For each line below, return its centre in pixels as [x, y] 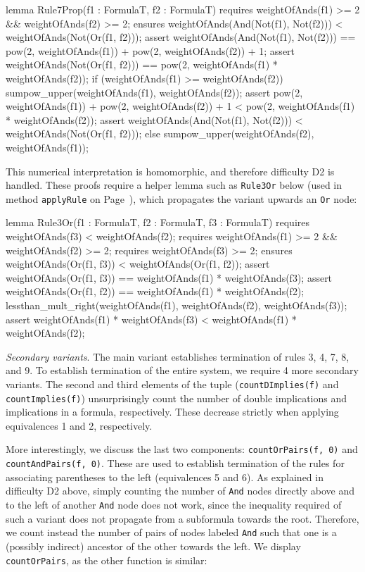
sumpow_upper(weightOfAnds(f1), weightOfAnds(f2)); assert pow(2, [154, 92]
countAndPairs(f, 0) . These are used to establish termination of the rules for [175, 463]
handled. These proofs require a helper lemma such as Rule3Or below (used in [174, 185]
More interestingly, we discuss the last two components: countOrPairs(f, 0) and [182, 449]
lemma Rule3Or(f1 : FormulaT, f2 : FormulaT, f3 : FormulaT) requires [158, 222]
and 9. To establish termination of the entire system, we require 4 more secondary [182, 370]
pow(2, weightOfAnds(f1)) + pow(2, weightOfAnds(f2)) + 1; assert [151, 50]
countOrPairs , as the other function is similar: [107, 560]
